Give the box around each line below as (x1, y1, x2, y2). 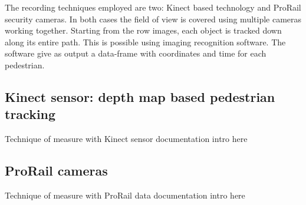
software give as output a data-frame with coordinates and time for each (5, 47, 266, 59)
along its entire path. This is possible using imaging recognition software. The (5, 35, 286, 48)
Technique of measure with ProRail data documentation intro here (5, 189, 245, 201)
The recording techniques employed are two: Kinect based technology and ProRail (5, 1, 301, 13)
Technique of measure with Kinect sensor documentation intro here (5, 133, 248, 145)
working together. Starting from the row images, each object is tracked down (5, 24, 282, 37)
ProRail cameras (5, 161, 108, 180)
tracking (5, 105, 56, 123)
